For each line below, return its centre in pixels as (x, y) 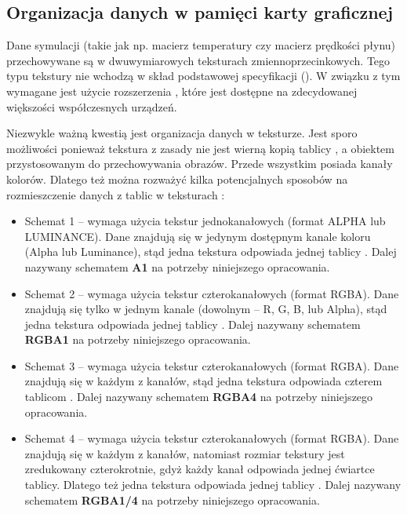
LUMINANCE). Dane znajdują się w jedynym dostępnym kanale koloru (198, 236)
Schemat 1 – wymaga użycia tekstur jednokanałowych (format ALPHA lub (205, 221)
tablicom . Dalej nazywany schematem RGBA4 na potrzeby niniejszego (199, 397)
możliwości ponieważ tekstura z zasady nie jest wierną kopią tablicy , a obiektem (200, 148)
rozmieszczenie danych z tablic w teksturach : (116, 194)
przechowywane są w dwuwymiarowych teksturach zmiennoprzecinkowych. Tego (198, 60)
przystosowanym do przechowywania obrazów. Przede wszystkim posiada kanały (200, 164)
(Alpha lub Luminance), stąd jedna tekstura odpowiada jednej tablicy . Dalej (211, 252)
